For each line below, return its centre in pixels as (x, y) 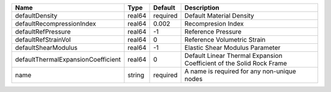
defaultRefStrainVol (43, 40)
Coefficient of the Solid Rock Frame (236, 63)
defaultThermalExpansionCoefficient (68, 59)
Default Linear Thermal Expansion (233, 56)
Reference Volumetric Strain (225, 40)
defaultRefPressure (43, 32)
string (136, 75)
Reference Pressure (213, 32)
